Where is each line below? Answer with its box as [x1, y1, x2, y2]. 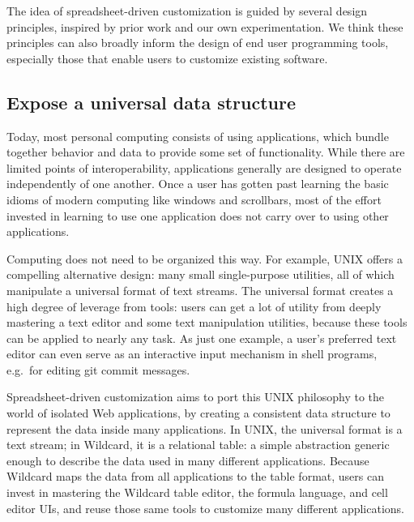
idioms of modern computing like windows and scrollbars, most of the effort [6, 190, 382, 208]
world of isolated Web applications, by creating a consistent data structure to [6, 404, 391, 421]
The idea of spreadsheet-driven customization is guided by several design [6, 2, 368, 19]
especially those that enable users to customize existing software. [6, 49, 328, 66]
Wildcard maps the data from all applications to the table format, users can [6, 468, 384, 485]
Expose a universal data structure [6, 89, 297, 114]
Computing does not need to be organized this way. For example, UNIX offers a [6, 250, 403, 267]
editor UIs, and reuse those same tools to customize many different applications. [6, 499, 404, 516]
